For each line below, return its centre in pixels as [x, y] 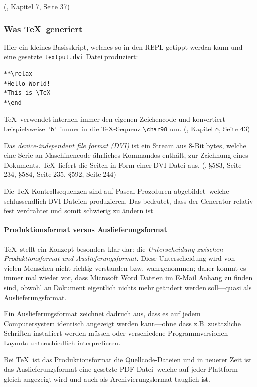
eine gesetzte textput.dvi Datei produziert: [71, 57]
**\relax [18, 74]
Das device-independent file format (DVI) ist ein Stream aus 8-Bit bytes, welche [125, 145]
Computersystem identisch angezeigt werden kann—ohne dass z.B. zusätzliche [122, 323]
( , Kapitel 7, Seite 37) [37, 6]
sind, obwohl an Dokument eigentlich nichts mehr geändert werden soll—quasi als [128, 287]
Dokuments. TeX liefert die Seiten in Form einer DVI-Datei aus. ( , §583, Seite [123, 164]
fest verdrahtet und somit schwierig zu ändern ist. [79, 210]
